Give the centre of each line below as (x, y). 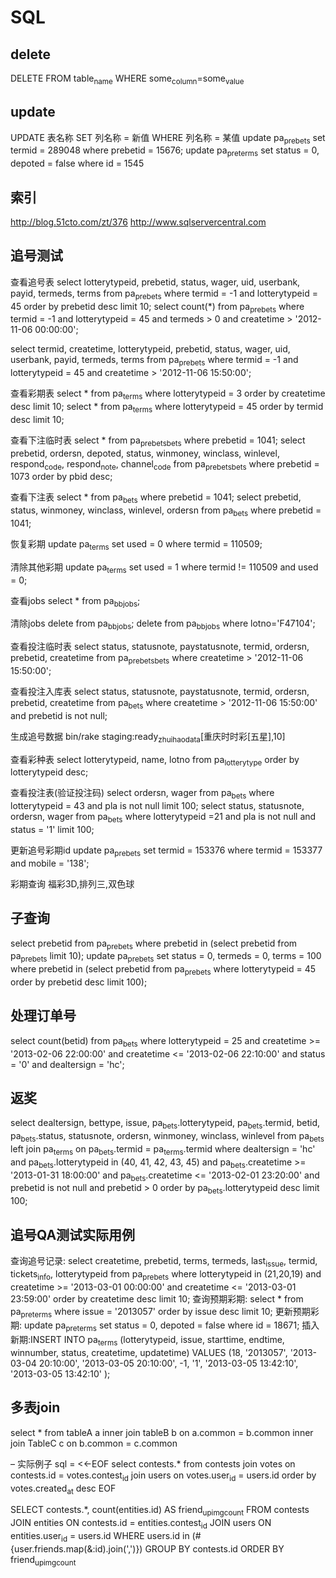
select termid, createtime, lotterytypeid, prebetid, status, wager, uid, (150, 349)
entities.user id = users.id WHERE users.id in (100, 1536)
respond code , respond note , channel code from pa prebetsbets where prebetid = (165, 464)
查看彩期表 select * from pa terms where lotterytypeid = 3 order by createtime (168, 394)
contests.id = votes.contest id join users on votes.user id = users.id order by (163, 1476)
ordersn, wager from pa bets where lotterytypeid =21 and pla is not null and (163, 818)
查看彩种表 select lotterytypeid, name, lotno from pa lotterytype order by (155, 760)
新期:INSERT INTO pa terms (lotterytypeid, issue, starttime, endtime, (147, 1341)
